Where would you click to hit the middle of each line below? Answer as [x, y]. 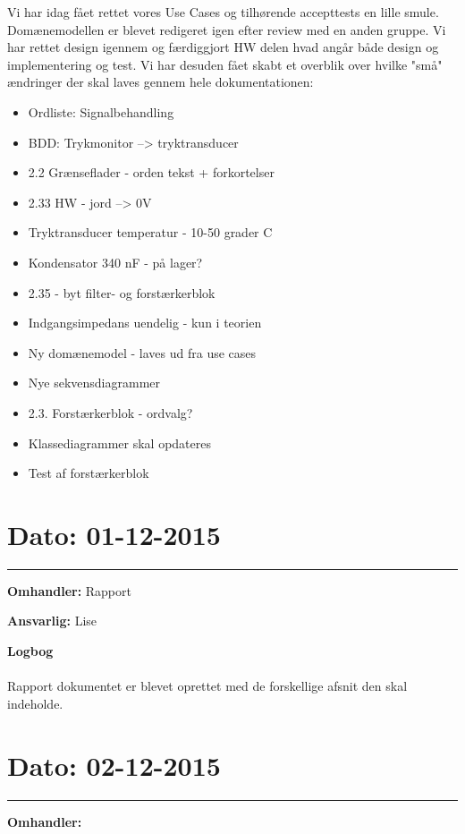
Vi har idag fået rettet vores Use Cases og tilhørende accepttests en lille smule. [223, 12]
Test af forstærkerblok [89, 473]
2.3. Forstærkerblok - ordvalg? [110, 412]
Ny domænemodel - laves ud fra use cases [142, 352]
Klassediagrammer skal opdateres [119, 443]
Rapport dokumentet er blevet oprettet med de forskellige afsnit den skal [207, 686]
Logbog [30, 651]
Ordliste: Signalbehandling [101, 111]
